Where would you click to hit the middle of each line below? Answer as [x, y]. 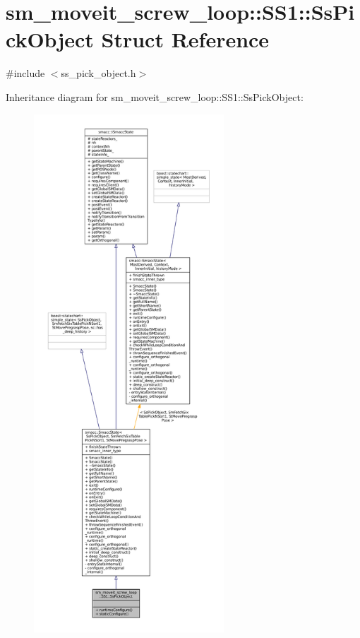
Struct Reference [185, 39]
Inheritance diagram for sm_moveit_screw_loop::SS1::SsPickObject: [155, 96]
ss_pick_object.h [98, 73]
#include [25, 73]
